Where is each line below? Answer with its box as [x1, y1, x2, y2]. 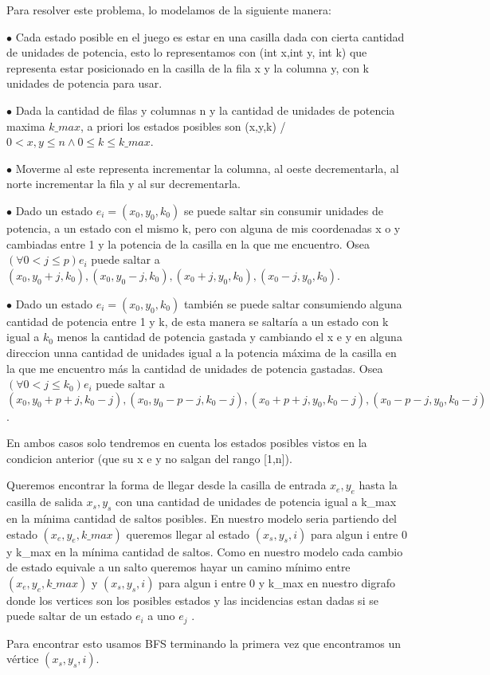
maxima [6, 117, 45, 134]
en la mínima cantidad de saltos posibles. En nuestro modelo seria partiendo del [6, 510, 397, 527]
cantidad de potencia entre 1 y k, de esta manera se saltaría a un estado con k [6, 312, 389, 329]
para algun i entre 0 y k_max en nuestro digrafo [159, 574, 396, 591]
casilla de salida [6, 493, 83, 510]
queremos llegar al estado [126, 525, 250, 542]
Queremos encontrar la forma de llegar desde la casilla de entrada [6, 477, 327, 493]
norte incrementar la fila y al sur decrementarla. [6, 175, 241, 192]
